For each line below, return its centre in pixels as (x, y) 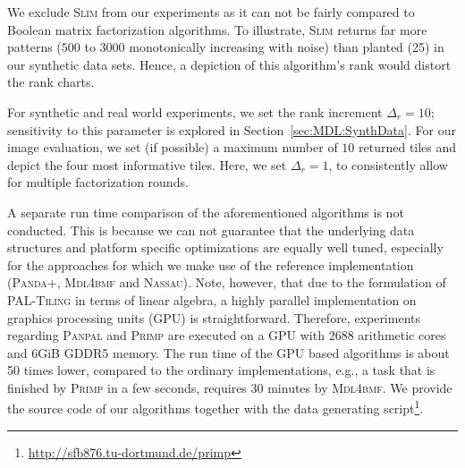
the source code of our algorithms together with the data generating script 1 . (216, 407)
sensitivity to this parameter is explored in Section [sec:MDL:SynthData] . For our (232, 129)
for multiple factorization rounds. (98, 182)
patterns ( (34, 47)
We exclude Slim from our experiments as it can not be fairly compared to (211, 12)
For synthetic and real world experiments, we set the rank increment (195, 111)
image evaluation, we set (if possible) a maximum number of (173, 147)
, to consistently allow (388, 164)
